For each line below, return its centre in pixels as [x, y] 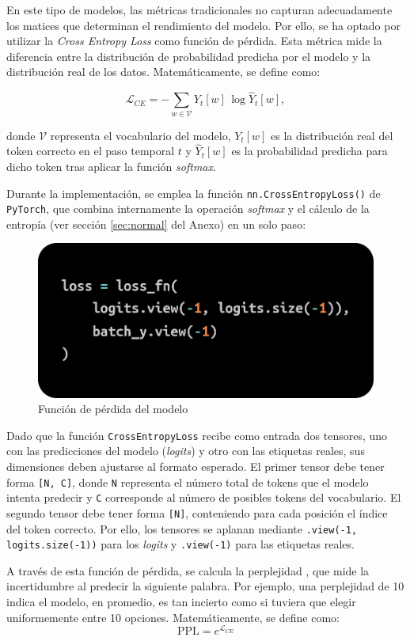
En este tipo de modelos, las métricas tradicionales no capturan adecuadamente [199, 9]
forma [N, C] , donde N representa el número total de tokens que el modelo [188, 482]
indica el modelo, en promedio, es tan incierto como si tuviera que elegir [181, 602]
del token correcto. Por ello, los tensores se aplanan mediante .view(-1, [182, 528]
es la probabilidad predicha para [309, 151]
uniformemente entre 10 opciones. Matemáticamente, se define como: [173, 617]
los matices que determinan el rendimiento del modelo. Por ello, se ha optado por [203, 25]
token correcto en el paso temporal [91, 151]
